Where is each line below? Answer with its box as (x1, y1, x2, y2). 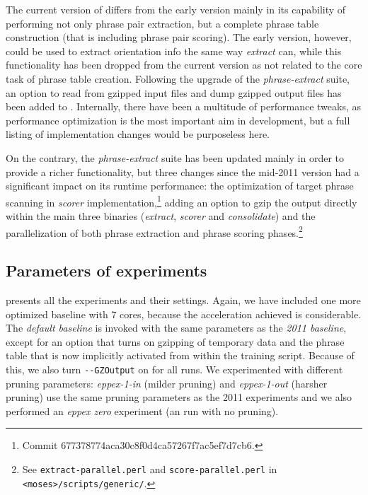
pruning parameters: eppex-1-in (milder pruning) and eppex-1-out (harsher (6, 375, 328, 390)
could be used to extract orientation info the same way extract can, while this (6, 43, 342, 58)
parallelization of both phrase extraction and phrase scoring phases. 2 (6, 223, 303, 240)
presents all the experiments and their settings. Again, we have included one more (6, 293, 361, 308)
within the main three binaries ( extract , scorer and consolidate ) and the (6, 208, 316, 223)
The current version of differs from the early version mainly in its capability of (6, 2, 346, 16)
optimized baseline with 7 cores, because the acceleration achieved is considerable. (6, 306, 362, 321)
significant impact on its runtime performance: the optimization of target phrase (6, 178, 354, 193)
